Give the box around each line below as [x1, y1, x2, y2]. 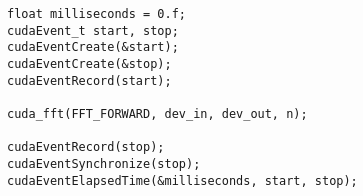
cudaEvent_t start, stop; [7, 23, 179, 38]
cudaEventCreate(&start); [7, 40, 179, 55]
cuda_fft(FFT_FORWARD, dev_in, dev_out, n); [7, 106, 308, 121]
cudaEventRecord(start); [7, 73, 172, 88]
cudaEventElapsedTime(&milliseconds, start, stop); [7, 173, 358, 188]
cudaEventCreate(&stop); [7, 56, 172, 71]
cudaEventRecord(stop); [7, 140, 165, 155]
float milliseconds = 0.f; [7, 7, 186, 21]
